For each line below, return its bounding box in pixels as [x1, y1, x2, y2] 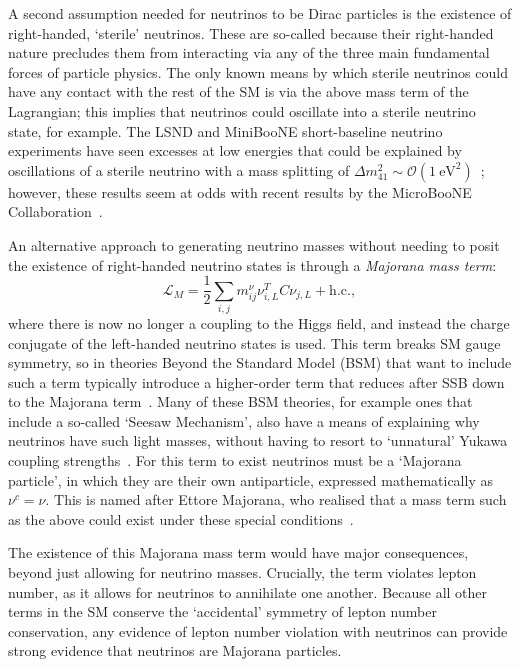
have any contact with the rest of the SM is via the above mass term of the [8, 81, 469, 102]
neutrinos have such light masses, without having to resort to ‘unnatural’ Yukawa [8, 430, 508, 451]
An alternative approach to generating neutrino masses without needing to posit [8, 234, 500, 255]
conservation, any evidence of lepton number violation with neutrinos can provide [8, 620, 508, 641]
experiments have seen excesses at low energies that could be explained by [8, 140, 462, 161]
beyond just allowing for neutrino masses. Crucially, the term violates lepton [8, 562, 477, 583]
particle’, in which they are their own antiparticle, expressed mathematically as [8, 469, 493, 490]
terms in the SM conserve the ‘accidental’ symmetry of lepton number [8, 601, 437, 622]
